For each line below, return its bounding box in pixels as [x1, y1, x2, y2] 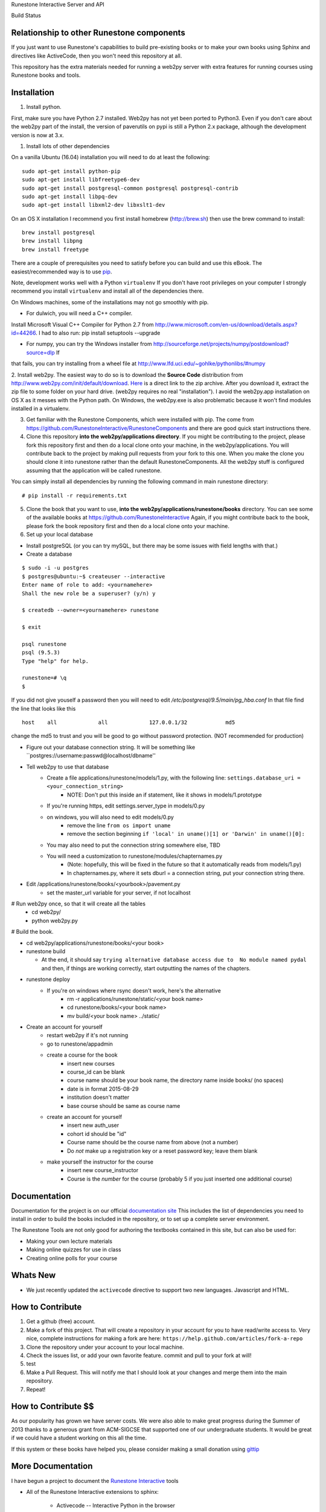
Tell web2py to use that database [26, 763, 109, 771]
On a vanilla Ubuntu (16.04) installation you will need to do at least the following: [11, 154, 211, 161]
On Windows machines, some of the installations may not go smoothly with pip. [11, 298, 209, 305]
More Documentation [11, 1461, 93, 1471]
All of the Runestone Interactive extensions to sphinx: [26, 1488, 159, 1495]
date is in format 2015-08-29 [67, 1085, 139, 1092]
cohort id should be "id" [67, 1130, 127, 1137]
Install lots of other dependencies [26, 142, 110, 149]
